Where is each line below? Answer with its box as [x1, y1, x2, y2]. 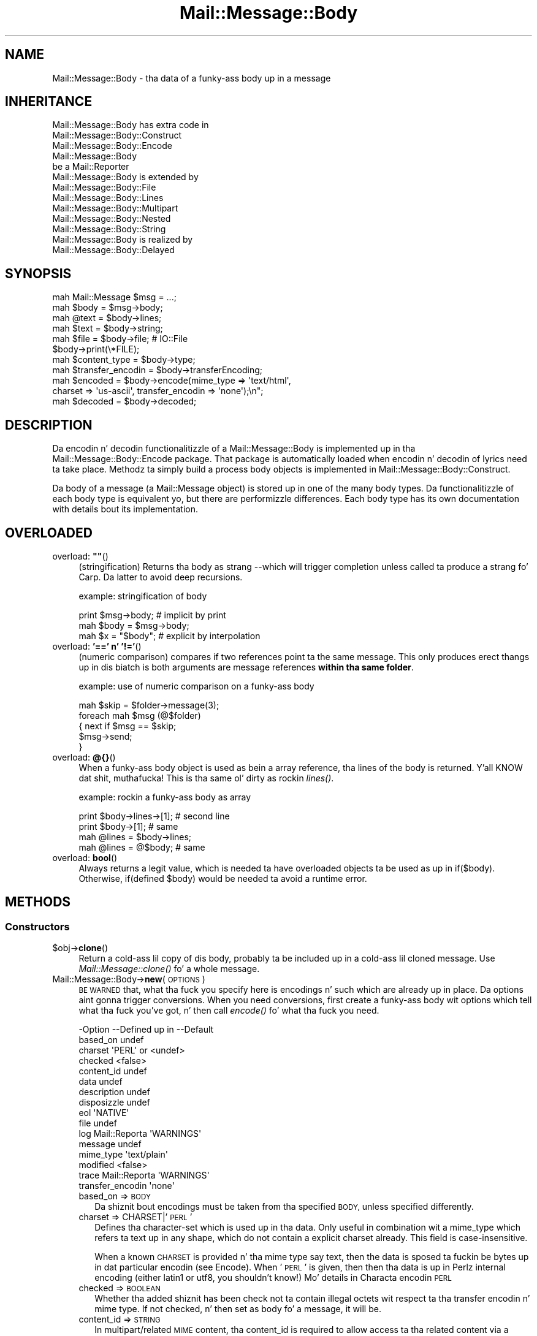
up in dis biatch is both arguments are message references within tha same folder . [78, 661, 414, 672]
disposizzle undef [78, 1097, 150, 1108]
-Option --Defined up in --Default [78, 1024, 214, 1035]
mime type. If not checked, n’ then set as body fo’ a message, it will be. [94, 1304, 381, 1315]
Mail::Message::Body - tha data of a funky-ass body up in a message [52, 72, 331, 83]
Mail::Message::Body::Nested [52, 213, 171, 224]
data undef [78, 1076, 123, 1087]
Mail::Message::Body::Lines [52, 192, 164, 203]
